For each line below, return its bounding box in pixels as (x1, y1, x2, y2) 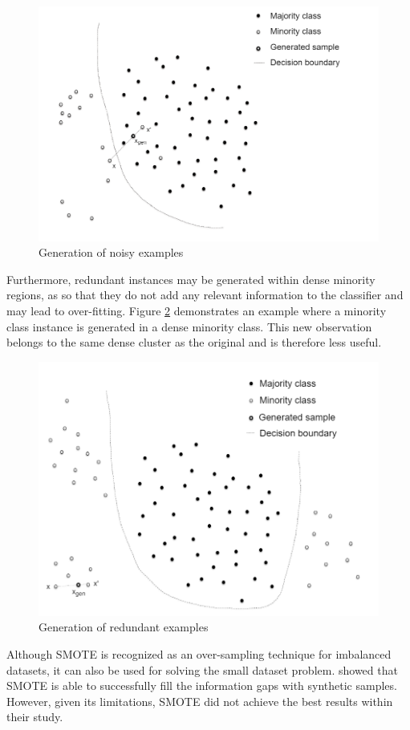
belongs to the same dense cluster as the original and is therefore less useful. (6, 334, 382, 351)
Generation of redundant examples (39, 618, 209, 635)
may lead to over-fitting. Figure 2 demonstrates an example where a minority (6, 302, 387, 319)
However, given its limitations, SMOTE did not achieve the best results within (6, 692, 393, 709)
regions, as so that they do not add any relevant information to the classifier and (6, 286, 404, 303)
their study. (6, 708, 63, 725)
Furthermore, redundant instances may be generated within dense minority (6, 270, 375, 287)
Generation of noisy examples (39, 244, 184, 261)
